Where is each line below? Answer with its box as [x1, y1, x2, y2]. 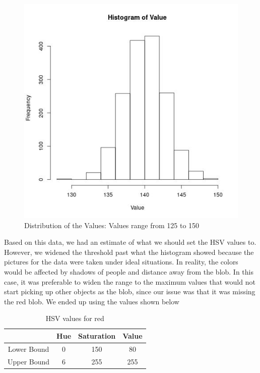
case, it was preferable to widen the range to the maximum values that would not [4, 276, 255, 287]
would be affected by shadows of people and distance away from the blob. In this [4, 266, 253, 277]
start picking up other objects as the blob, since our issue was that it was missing [4, 286, 255, 297]
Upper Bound [8, 356, 50, 366]
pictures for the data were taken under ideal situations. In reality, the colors [4, 256, 238, 267]
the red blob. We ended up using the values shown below [4, 296, 179, 306]
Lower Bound [8, 343, 49, 354]
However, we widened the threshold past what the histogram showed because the [4, 246, 254, 257]
